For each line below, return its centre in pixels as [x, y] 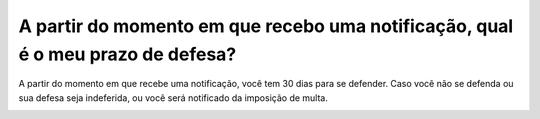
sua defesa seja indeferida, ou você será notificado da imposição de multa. [173, 97]
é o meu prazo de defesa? [127, 54]
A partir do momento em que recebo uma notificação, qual [266, 26]
